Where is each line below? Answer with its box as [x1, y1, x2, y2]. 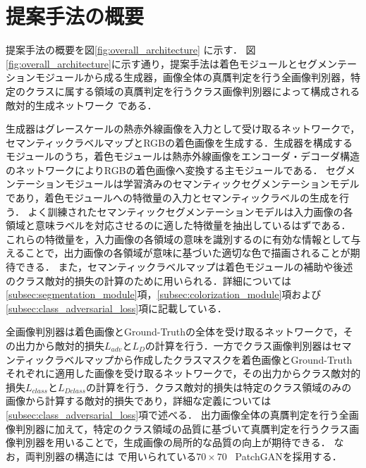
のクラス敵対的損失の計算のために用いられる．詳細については [6, 273, 292, 288]
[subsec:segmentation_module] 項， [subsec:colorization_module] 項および [6, 287, 322, 302]
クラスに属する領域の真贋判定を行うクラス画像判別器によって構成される [25, 83, 360, 98]
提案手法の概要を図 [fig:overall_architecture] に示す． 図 [6, 42, 256, 57]
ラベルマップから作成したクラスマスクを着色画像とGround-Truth [54, 352, 353, 367]
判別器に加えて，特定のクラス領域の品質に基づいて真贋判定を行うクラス [15, 421, 350, 436]
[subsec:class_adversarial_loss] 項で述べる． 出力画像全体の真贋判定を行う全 [6, 407, 349, 421]
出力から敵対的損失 [15, 338, 104, 352]
